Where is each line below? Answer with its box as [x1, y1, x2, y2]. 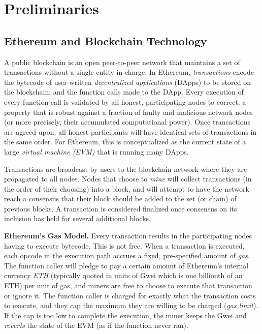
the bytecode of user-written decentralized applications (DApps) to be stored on [4, 76, 251, 87]
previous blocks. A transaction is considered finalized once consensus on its [4, 203, 237, 214]
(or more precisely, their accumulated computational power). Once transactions [4, 116, 251, 127]
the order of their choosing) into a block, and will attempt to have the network [4, 183, 249, 194]
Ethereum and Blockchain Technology [4, 33, 207, 48]
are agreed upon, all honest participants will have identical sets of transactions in [4, 126, 257, 137]
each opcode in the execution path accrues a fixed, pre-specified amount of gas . [4, 250, 250, 261]
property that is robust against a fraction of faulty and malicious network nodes [4, 106, 253, 117]
